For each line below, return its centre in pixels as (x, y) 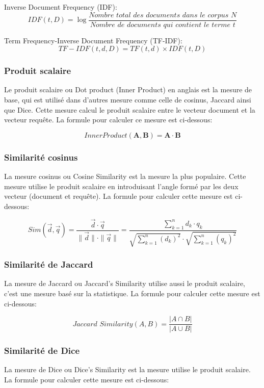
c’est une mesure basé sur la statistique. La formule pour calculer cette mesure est (132, 293)
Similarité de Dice (42, 351)
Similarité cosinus (41, 157)
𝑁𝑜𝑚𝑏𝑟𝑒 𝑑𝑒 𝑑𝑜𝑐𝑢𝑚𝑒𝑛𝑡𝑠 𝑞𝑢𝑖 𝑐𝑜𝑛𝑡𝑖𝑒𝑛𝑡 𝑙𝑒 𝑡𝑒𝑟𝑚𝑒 (160, 25)
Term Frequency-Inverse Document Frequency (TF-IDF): (93, 40)
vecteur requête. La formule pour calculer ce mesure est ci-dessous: (108, 120)
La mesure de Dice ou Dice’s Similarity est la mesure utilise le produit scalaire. (127, 369)
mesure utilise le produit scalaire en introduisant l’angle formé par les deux (121, 186)
